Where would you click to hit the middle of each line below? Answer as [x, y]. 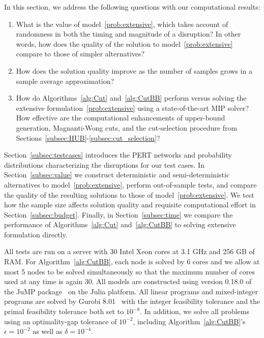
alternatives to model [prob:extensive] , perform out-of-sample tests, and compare [130, 184]
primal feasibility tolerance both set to [64, 311]
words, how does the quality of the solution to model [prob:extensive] [124, 43]
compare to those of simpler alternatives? [80, 54]
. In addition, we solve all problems [195, 311]
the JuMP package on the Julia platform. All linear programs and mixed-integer [131, 291]
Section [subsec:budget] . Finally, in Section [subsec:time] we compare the [119, 214]
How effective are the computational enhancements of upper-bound [121, 118]
